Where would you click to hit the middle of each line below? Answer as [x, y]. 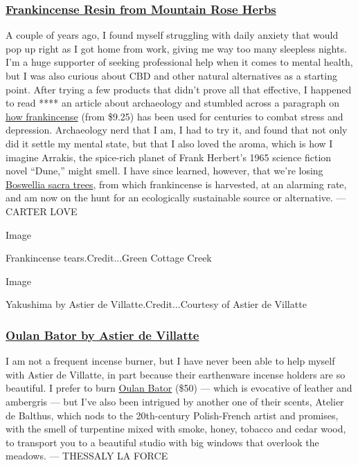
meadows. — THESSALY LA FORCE [87, 456]
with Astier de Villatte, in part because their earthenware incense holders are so [176, 374]
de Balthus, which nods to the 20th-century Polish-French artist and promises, [172, 415]
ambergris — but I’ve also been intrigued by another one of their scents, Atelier [175, 401]
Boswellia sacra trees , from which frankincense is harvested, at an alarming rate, [176, 184]
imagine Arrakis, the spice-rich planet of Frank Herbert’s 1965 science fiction [169, 157]
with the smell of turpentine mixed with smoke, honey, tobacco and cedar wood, [176, 429]
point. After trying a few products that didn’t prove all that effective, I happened [179, 89]
